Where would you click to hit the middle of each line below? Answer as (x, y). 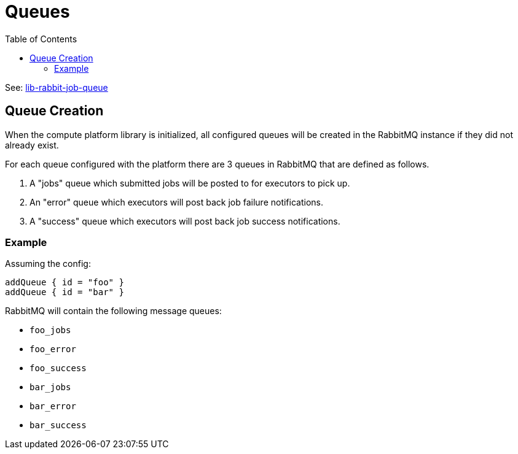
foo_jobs (50, 330)
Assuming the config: (48, 264)
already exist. (32, 145)
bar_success (58, 425)
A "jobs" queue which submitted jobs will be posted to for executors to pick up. (190, 183)
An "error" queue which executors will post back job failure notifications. (176, 202)
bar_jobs (50, 387)
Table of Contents (41, 39)
